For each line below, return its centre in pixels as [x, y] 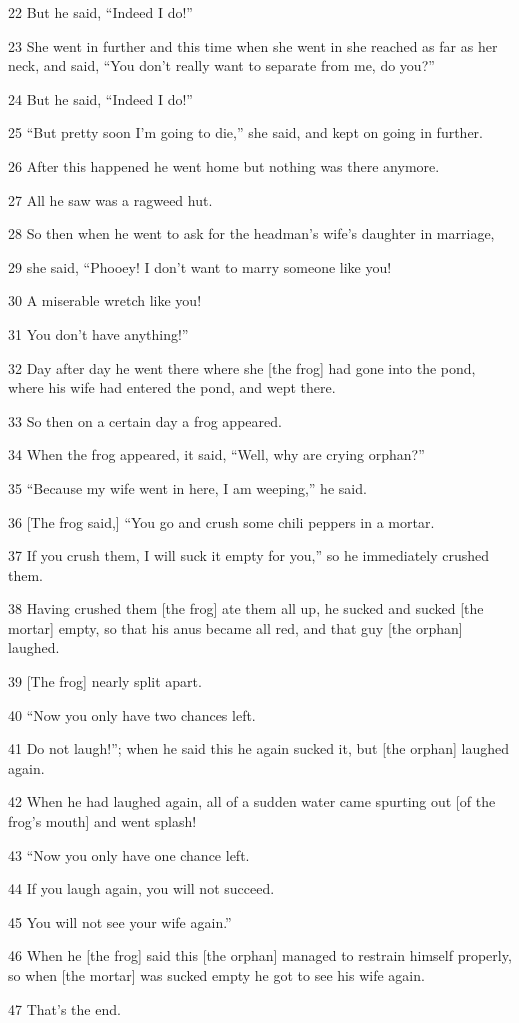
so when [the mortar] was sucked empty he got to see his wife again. [216, 975]
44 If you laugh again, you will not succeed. [141, 888]
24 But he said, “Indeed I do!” [100, 98]
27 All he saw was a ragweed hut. [110, 199]
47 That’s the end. [64, 1008]
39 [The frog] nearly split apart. [105, 681]
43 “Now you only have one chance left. [129, 854]
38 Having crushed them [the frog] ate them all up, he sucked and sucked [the [246, 608]
